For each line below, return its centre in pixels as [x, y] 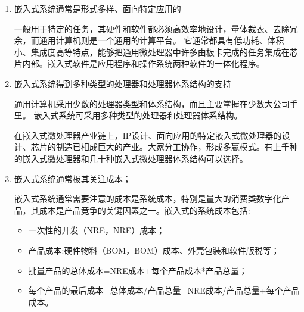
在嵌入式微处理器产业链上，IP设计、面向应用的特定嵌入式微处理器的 [148, 135]
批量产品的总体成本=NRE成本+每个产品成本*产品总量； [138, 270]
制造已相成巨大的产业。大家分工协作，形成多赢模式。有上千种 [177, 147]
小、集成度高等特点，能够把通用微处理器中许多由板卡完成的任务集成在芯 [156, 52]
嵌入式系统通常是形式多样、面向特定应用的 [97, 8]
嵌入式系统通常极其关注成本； [72, 178]
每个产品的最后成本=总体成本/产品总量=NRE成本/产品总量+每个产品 [164, 290]
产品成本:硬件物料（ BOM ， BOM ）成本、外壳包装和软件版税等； [154, 250]
